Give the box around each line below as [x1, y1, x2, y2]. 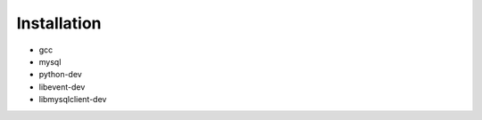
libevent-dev [38, 81, 86, 92]
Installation [16, 13, 102, 33]
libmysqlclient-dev [38, 94, 107, 105]
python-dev [38, 69, 82, 80]
